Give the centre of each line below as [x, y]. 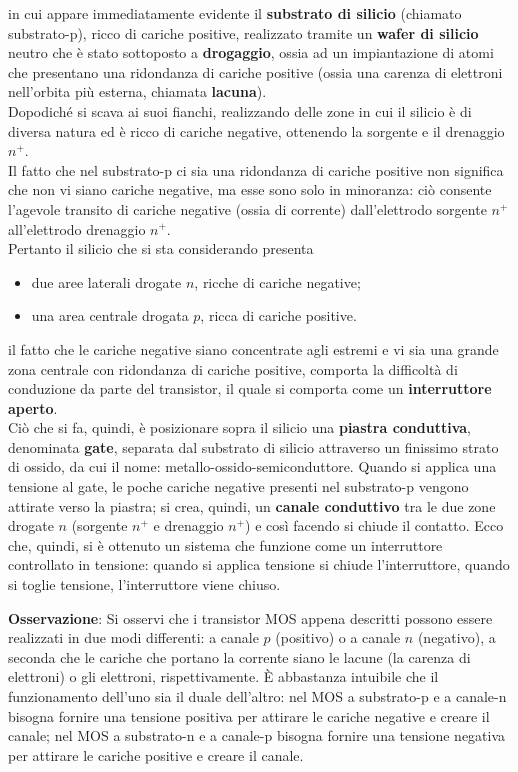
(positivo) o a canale [338, 637]
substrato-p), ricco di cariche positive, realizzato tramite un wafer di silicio [243, 32]
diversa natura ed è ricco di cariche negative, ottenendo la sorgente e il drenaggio [256, 130]
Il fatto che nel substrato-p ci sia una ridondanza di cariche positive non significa [256, 169]
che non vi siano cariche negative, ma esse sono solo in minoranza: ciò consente [250, 189]
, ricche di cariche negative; [277, 281]
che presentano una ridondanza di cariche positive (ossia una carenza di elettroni [255, 71]
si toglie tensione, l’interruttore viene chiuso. [144, 584]
